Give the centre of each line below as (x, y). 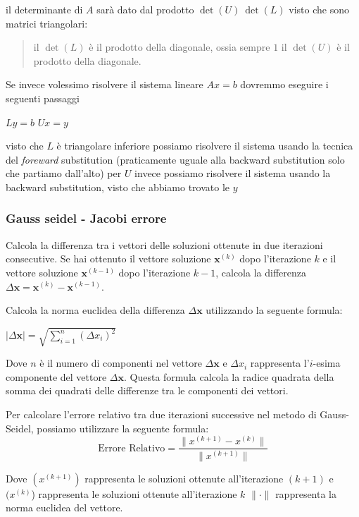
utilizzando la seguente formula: (274, 310)
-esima (327, 363)
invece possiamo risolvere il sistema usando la (233, 173)
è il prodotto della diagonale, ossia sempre (179, 47)
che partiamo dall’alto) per (64, 173)
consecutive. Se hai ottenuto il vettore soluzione (108, 258)
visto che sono (319, 9)
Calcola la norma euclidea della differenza (95, 310)
